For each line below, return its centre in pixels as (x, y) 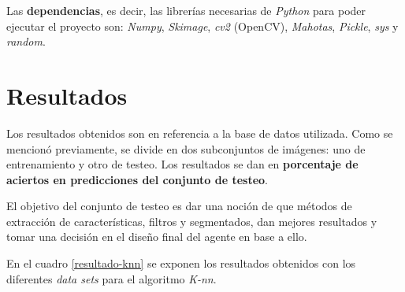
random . (26, 41)
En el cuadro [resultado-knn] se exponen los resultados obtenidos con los (181, 263)
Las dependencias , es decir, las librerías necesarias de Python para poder (186, 10)
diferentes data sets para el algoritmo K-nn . (111, 278)
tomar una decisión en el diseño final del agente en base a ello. (157, 237)
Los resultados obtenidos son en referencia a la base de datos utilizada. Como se (200, 133)
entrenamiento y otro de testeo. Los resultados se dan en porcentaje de (182, 164)
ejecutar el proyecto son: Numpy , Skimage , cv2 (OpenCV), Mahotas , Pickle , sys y (202, 26)
